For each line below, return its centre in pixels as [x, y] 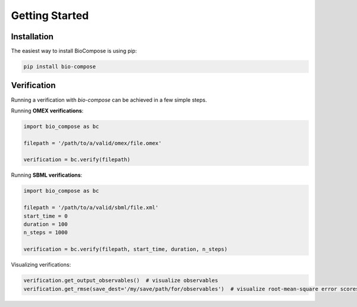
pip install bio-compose [60, 67]
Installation [32, 37]
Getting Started [50, 15]
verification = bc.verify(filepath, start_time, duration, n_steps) [126, 249]
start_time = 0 [46, 216]
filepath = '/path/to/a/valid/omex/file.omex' [93, 143]
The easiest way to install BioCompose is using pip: [74, 51]
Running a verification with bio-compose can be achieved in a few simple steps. [109, 100]
